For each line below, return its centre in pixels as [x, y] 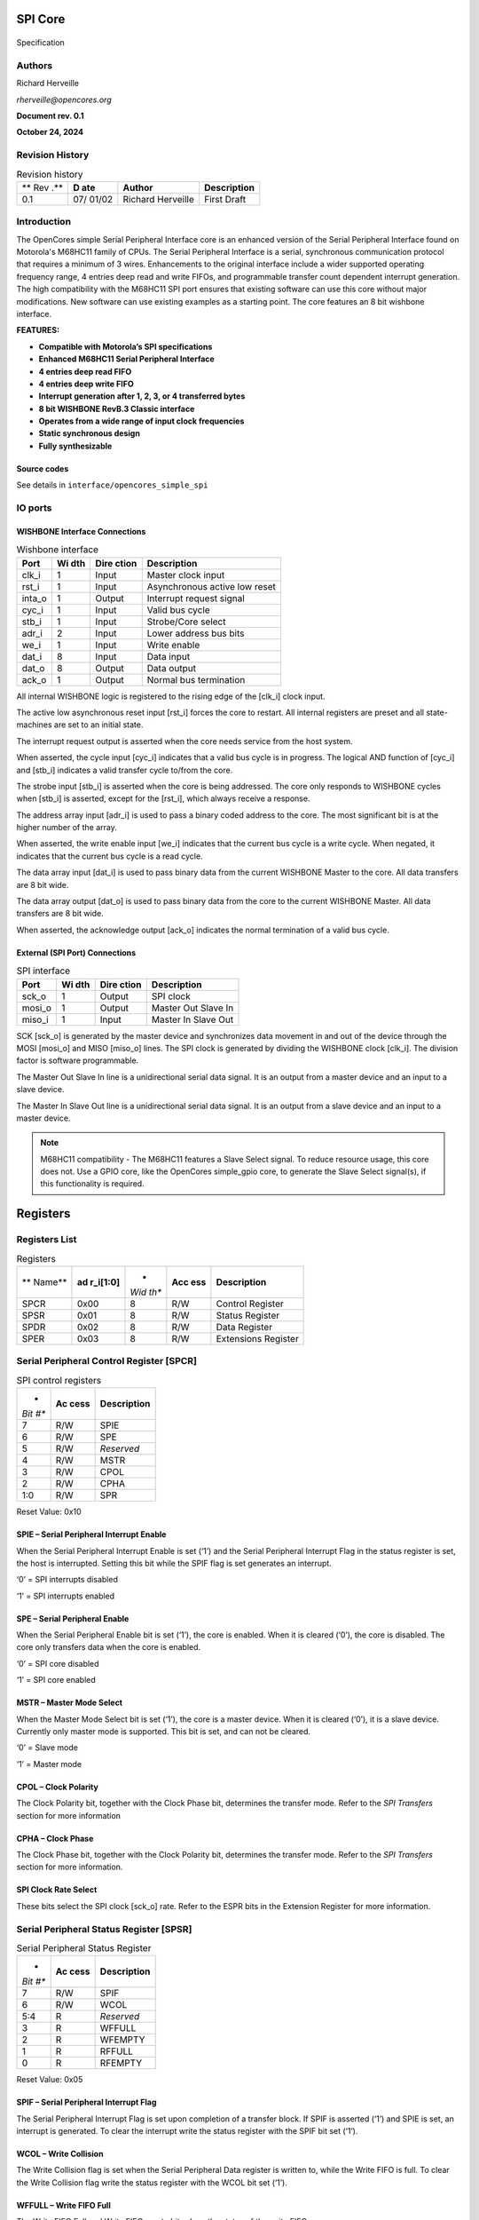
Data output [172, 668]
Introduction [43, 222]
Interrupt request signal [196, 598]
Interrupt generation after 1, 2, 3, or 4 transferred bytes [142, 396]
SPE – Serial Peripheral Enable [73, 1618]
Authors [35, 65]
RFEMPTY [121, 2063]
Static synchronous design [90, 433]
